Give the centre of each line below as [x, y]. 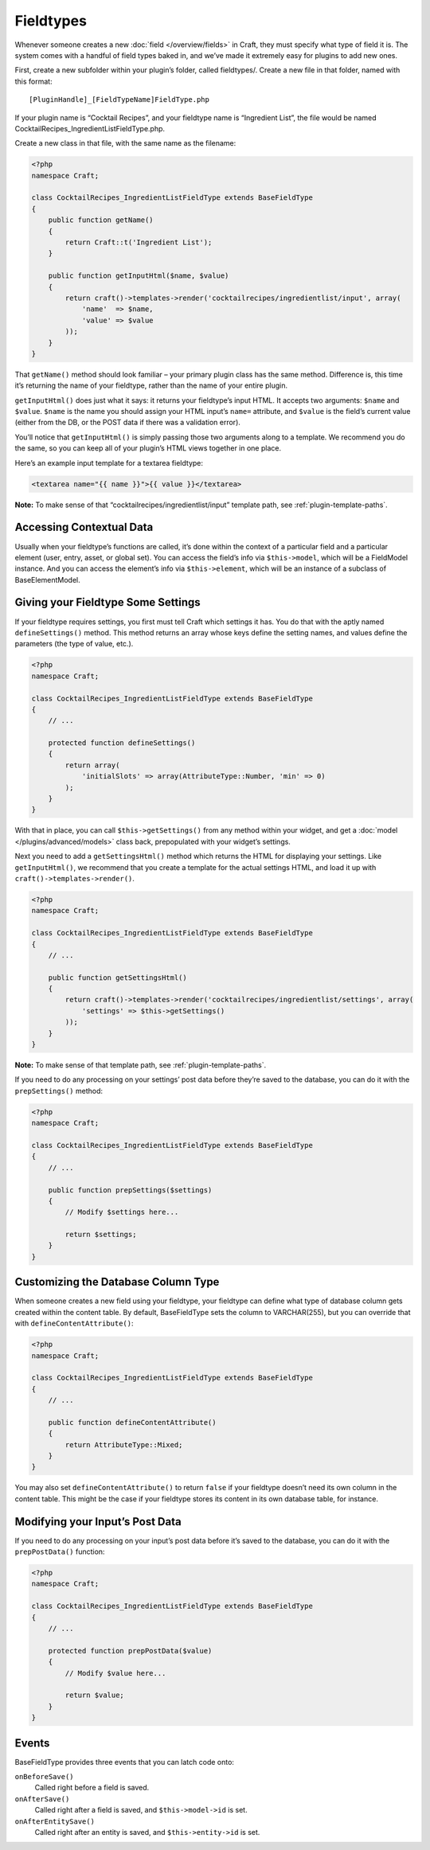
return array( [92, 765]
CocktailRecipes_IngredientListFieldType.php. [90, 128]
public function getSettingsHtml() [117, 978]
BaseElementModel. [48, 580]
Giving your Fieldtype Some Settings [107, 602]
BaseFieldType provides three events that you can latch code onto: [125, 1762]
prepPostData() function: [60, 1551]
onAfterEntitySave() [55, 1821]
